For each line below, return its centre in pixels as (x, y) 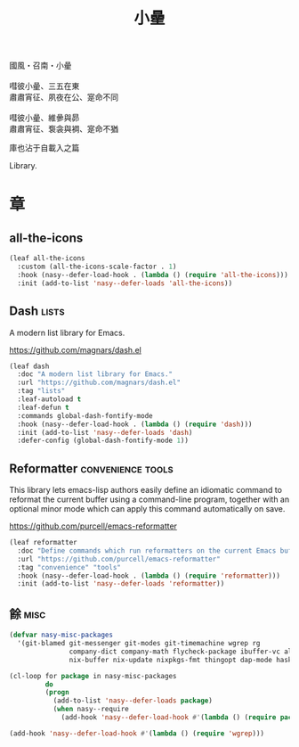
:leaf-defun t (43, 407)
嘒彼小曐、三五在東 (44, 86)
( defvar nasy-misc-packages (61, 635)
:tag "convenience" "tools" (69, 567)
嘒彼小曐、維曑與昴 (44, 118)
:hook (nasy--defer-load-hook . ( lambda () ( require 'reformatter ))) (149, 576)
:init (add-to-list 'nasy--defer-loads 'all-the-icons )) (125, 283)
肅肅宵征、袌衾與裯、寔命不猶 (64, 129)
